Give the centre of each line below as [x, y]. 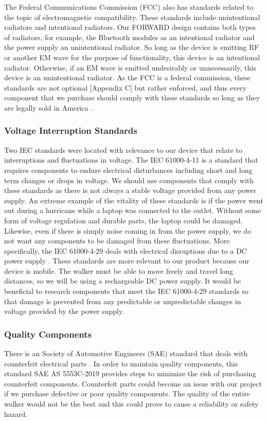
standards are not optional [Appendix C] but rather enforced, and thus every [126, 87]
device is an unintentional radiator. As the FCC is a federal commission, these [127, 77]
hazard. [16, 414]
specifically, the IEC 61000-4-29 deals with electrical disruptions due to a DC [126, 250]
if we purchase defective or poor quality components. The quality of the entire [127, 393]
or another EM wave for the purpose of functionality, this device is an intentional [132, 57]
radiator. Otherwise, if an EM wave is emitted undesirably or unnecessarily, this [130, 67]
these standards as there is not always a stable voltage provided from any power [130, 190]
